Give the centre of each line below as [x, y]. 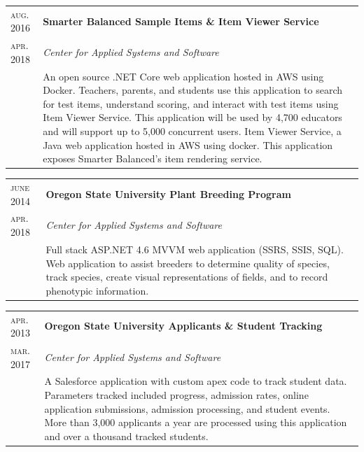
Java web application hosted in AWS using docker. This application [188, 144]
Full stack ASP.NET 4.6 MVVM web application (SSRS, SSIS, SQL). [195, 249]
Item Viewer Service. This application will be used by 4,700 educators [192, 117]
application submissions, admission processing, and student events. [187, 408]
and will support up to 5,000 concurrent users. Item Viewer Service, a [192, 131]
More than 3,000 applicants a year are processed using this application [196, 422]
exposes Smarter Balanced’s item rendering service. [153, 158]
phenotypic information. [97, 290]
